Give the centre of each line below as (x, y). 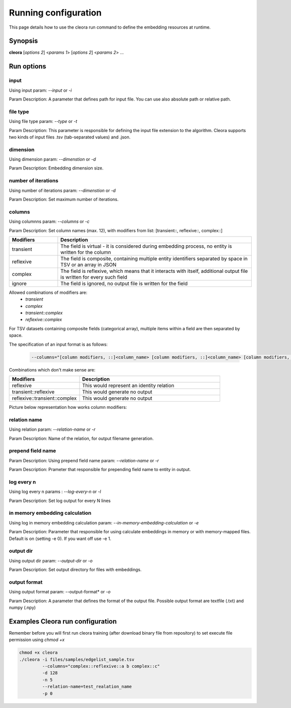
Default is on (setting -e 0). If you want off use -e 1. (60, 539)
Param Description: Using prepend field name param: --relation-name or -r (84, 460)
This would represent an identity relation (128, 385)
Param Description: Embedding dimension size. (56, 168)
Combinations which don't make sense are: (52, 370)
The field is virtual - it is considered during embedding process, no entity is (146, 246)
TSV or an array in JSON (88, 265)
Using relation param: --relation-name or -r (52, 429)
